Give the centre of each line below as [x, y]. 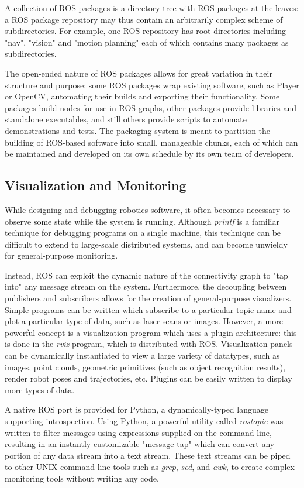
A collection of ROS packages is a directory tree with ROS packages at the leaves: [152, 8]
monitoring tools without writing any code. [82, 478]
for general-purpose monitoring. [61, 255]
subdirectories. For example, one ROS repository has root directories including [146, 31]
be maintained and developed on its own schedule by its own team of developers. [149, 154]
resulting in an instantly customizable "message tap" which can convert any [140, 444]
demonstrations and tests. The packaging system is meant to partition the [138, 130]
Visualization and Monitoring [96, 185]
